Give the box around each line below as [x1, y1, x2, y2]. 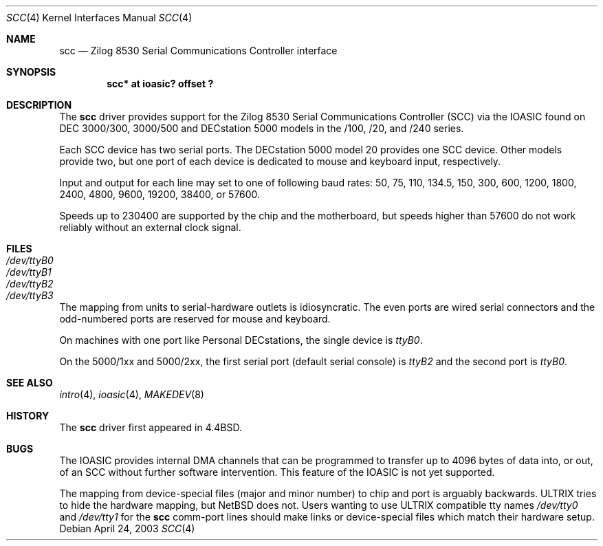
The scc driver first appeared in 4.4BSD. [59, 422, 242, 433]
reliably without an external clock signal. [59, 221, 241, 233]
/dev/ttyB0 [6, 254, 54, 266]
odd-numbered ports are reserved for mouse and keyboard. [59, 313, 331, 325]
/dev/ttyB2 [6, 278, 54, 290]
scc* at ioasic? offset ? [107, 78, 214, 89]
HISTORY [6, 410, 50, 422]
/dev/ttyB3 [6, 290, 54, 301]
